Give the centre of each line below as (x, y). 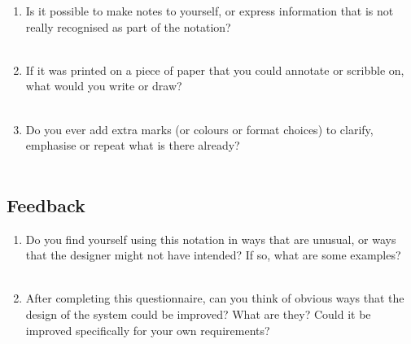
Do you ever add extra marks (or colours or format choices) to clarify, (199, 129)
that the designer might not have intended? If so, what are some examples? (213, 255)
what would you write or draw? (104, 86)
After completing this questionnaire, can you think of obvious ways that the (215, 298)
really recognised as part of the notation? (128, 26)
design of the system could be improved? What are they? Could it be (198, 314)
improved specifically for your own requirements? (148, 330)
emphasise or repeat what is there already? (133, 145)
